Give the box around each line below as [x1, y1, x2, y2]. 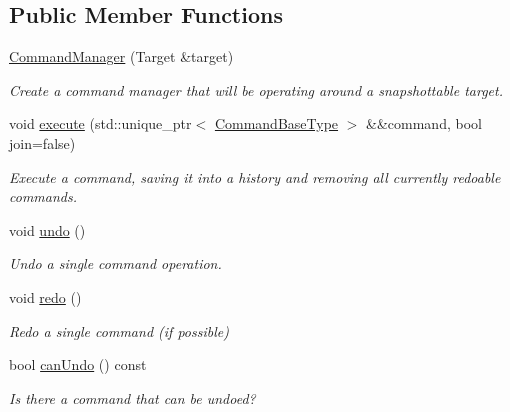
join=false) [9, 132, 76, 153]
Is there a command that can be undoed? [9, 387, 256, 408]
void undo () [9, 219, 86, 240]
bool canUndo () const [9, 354, 147, 375]
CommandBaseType [214, 113, 339, 134]
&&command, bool [366, 113, 482, 134]
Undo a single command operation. [9, 253, 222, 274]
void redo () [9, 286, 82, 307]
